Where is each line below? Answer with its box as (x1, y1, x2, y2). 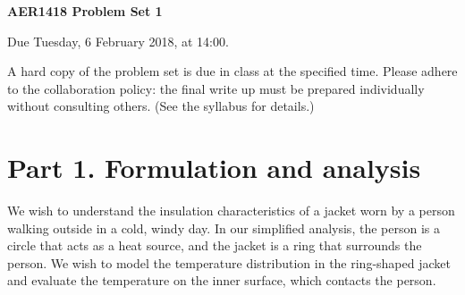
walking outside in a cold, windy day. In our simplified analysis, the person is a (7, 218, 440, 237)
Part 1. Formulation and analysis (7, 149, 421, 186)
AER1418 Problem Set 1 (7, 2, 163, 20)
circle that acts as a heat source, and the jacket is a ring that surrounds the (7, 236, 422, 255)
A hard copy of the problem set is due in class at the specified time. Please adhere (7, 62, 458, 80)
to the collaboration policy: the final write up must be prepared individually (7, 79, 425, 97)
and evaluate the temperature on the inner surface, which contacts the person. (7, 271, 436, 290)
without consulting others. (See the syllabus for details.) (7, 97, 315, 115)
